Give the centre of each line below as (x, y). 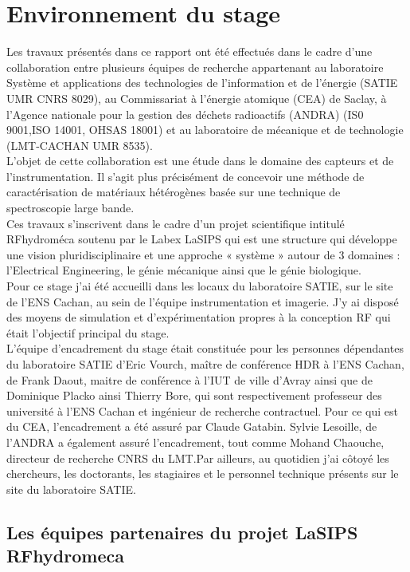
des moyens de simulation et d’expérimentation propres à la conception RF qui (199, 317)
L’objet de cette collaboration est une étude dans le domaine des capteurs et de (200, 161)
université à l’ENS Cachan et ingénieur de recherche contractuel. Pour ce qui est (202, 410)
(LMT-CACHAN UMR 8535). (80, 145)
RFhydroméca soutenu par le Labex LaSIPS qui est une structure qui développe (202, 239)
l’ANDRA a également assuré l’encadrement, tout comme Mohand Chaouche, (195, 442)
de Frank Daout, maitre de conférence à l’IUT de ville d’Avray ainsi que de (189, 379)
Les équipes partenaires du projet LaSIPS (182, 532)
